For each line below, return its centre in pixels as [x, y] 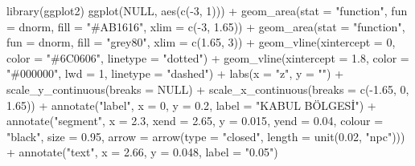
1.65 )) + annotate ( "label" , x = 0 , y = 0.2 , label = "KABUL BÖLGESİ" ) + [191, 105]
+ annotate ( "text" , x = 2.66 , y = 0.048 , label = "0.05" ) [142, 152]
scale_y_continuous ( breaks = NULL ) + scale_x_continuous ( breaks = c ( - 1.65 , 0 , [208, 89]
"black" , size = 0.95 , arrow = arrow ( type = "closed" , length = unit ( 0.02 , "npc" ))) [206, 136]
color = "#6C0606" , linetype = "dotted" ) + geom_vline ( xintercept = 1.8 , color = [208, 57]
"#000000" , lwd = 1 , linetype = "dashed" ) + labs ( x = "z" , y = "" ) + [175, 73]
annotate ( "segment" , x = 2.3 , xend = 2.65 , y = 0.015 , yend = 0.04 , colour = [195, 121]
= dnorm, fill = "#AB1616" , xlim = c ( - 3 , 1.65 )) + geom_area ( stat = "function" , [206, 26]
